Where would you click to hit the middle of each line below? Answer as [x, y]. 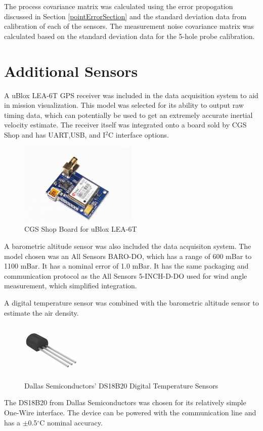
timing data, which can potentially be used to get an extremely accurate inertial [128, 115]
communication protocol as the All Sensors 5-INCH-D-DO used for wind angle [126, 275]
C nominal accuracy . [71, 422]
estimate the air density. [41, 312]
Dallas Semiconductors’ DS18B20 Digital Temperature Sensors [121, 385]
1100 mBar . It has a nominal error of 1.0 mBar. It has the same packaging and [126, 266]
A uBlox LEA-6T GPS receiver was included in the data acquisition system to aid [131, 95]
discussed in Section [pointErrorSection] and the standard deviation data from [125, 16]
